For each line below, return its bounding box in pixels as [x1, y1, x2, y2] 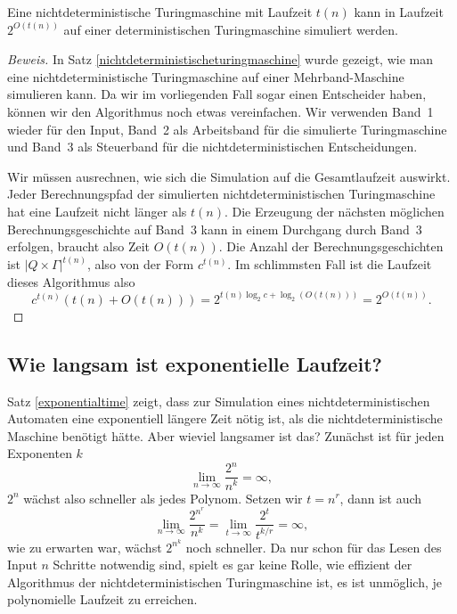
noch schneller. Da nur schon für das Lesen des [185, 537, 442, 556]
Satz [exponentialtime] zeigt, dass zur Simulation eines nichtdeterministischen [7, 391, 430, 410]
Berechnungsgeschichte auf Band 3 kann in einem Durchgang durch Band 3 [7, 219, 422, 238]
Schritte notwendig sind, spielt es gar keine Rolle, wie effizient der [53, 555, 412, 574]
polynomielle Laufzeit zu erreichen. [7, 590, 198, 609]
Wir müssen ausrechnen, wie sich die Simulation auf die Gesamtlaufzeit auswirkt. [7, 167, 451, 185]
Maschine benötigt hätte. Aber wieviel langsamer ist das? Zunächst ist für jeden [7, 426, 445, 445]
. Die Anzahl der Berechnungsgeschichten [218, 237, 444, 256]
